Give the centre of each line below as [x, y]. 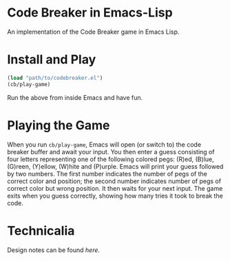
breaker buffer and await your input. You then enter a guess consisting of [111, 152]
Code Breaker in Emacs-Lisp [90, 13]
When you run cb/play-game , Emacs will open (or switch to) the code [104, 144]
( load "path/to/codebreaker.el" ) [55, 78]
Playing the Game [59, 125]
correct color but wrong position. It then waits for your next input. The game [115, 188]
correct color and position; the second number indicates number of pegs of [114, 181]
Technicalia [41, 230]
